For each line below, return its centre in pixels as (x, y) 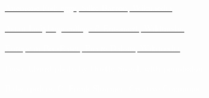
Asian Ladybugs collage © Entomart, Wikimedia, (95, 27)
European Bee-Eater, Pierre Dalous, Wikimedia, (94, 48)
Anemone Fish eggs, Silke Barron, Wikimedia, (90, 7)
